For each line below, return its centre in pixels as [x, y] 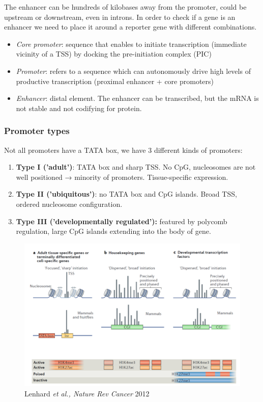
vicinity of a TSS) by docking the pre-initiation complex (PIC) [114, 54]
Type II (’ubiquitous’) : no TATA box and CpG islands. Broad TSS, [126, 194]
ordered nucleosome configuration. [69, 204]
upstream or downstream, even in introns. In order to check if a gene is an [120, 17]
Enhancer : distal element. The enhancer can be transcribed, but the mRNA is [137, 98]
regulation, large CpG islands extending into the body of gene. [113, 231]
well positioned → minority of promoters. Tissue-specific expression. [122, 177]
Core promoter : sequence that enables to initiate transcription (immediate [131, 44]
